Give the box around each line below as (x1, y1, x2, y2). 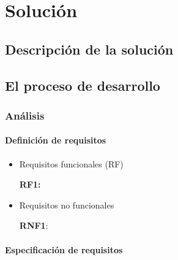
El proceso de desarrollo (5, 75, 160, 94)
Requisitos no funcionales (19, 198, 114, 211)
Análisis (5, 107, 45, 123)
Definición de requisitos (5, 134, 106, 147)
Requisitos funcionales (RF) (19, 157, 124, 170)
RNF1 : (19, 219, 48, 232)
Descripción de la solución (5, 39, 174, 58)
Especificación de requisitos (5, 243, 123, 256)
